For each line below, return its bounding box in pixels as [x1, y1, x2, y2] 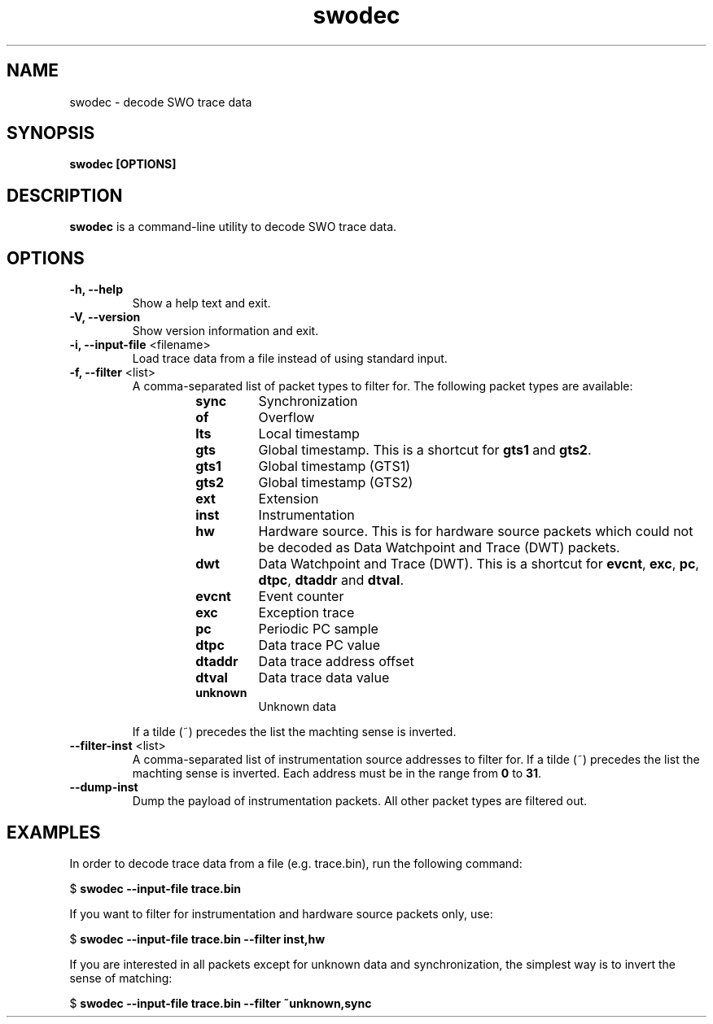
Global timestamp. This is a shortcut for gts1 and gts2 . [258, 442, 592, 459]
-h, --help [69, 282, 123, 297]
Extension [258, 490, 319, 508]
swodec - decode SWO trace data [69, 94, 252, 109]
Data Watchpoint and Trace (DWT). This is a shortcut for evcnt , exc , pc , [258, 556, 699, 573]
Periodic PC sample [258, 621, 378, 638]
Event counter [258, 588, 344, 605]
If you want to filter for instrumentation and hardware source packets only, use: [69, 906, 493, 921]
